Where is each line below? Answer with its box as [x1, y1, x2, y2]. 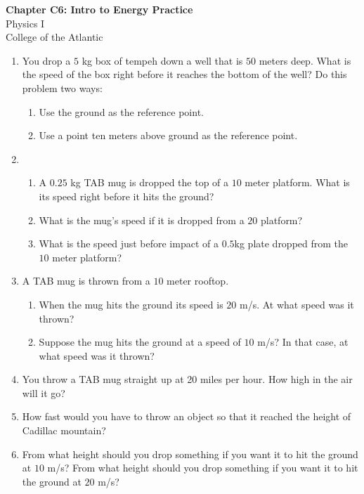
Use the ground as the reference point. [39, 104, 204, 119]
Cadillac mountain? [22, 423, 106, 438]
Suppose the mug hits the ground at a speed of [39, 334, 241, 349]
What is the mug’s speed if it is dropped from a [39, 212, 245, 227]
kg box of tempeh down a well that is [82, 53, 243, 67]
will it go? [22, 385, 65, 400]
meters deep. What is [259, 53, 351, 67]
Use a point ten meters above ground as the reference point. [39, 128, 298, 143]
